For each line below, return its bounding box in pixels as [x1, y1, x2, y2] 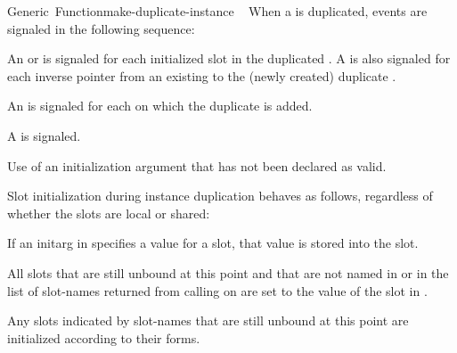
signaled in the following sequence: [7, 19, 195, 37]
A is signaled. [7, 126, 81, 144]
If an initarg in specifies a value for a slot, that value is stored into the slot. [7, 234, 419, 252]
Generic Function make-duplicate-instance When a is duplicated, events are [7, 2, 428, 20]
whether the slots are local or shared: [7, 203, 210, 222]
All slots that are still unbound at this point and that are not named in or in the [7, 263, 449, 282]
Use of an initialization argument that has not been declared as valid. [7, 156, 387, 175]
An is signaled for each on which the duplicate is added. [7, 96, 313, 115]
